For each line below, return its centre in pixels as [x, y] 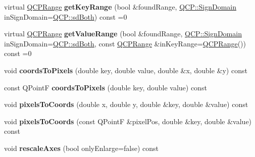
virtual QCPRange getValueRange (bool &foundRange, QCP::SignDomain [123, 34]
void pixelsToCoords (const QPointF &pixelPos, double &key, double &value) [128, 121]
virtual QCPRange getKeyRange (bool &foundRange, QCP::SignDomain [120, 7]
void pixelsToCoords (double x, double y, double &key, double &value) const [126, 104]
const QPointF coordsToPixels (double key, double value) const [106, 87]
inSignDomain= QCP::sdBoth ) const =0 [66, 16]
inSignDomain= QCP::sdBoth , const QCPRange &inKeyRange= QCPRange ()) [125, 43]
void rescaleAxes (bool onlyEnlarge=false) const [82, 148]
